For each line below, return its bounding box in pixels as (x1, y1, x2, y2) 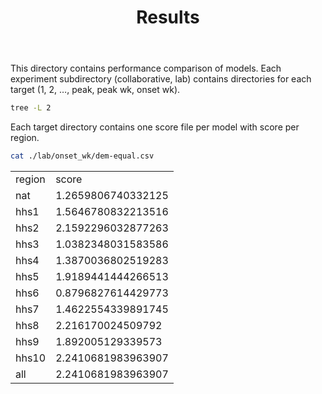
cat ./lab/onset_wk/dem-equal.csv (10, 151, 155, 161)
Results (136, 6, 200, 29)
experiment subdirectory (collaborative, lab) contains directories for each (10, 73, 312, 85)
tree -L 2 (10, 103, 52, 113)
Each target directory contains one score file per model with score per (10, 121, 300, 133)
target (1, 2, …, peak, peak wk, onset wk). (10, 84, 181, 96)
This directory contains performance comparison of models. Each (10, 62, 282, 75)
